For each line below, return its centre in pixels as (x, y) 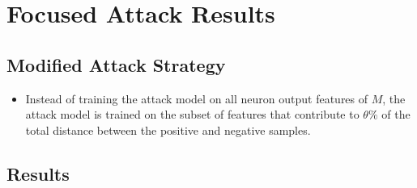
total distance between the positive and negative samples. (168, 130)
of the (396, 114)
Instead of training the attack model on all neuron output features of (197, 98)
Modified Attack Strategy (116, 64)
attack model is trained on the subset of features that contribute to (192, 114)
